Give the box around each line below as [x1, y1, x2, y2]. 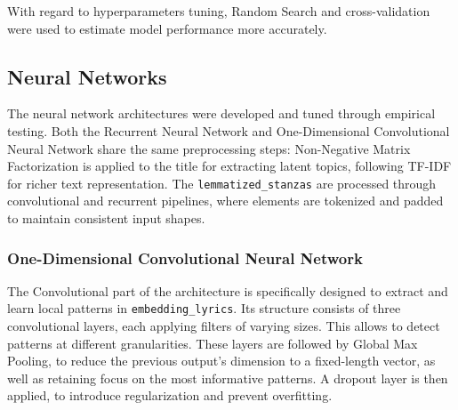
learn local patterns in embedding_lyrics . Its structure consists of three [7, 299, 401, 318]
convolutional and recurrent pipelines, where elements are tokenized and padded [7, 191, 444, 210]
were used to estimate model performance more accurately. [7, 19, 327, 37]
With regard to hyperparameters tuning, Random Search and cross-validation [7, 2, 430, 20]
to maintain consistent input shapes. [7, 209, 205, 228]
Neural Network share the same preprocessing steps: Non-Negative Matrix [7, 139, 411, 157]
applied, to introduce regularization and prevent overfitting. [7, 386, 333, 405]
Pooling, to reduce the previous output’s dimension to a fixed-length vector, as [7, 351, 436, 370]
